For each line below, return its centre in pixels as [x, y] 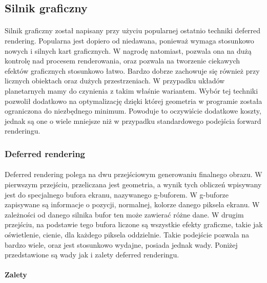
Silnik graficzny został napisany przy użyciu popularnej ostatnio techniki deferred [133, 30]
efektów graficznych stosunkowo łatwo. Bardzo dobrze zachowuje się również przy [132, 70]
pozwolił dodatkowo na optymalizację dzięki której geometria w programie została [133, 101]
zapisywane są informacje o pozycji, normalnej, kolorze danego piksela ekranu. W [132, 204]
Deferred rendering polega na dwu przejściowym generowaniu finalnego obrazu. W [133, 174]
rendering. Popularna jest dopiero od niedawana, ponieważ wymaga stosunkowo [129, 40]
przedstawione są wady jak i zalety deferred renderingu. [92, 255]
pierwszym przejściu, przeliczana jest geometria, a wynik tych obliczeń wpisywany [133, 184]
